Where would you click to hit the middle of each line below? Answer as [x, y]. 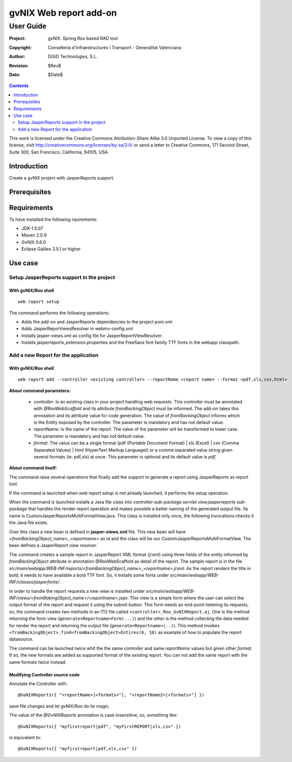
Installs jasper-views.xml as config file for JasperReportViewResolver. [92, 335]
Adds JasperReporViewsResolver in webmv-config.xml [77, 329]
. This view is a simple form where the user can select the [186, 598]
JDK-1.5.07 [32, 228]
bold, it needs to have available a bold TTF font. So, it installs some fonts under [89, 575]
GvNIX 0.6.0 [34, 242]
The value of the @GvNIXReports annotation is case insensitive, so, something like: [93, 715]
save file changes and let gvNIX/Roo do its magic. [59, 706]
